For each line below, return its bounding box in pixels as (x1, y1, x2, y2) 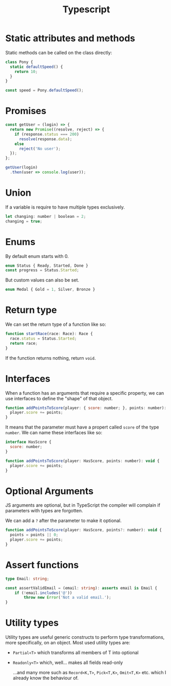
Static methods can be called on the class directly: (5, 49, 112, 55)
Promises (5, 105, 47, 117)
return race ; (10, 341, 38, 346)
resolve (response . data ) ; (18, 136, 72, 142)
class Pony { (5, 59, 33, 65)
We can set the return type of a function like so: (5, 321, 106, 327)
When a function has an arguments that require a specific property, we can (5, 390, 164, 396)
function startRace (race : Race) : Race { (5, 331, 93, 337)
